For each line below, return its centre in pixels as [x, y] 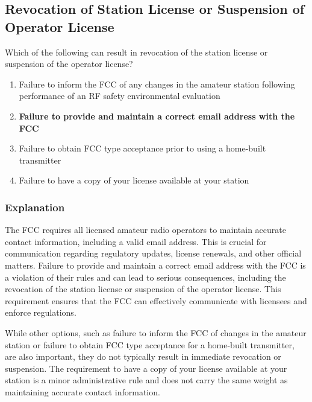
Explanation [35, 207]
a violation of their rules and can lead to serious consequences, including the [145, 277]
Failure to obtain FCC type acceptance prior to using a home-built [142, 148]
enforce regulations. [41, 312]
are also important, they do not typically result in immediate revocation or [143, 356]
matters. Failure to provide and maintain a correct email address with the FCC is [155, 265]
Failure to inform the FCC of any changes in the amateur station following [157, 84]
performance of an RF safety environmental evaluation [120, 96]
